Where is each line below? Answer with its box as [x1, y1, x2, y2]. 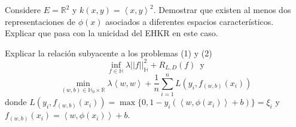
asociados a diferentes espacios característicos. [105, 15, 274, 27]
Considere [5, 4, 41, 15]
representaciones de [5, 15, 76, 27]
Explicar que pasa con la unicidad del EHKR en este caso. [5, 27, 218, 39]
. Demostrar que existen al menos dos [153, 4, 291, 15]
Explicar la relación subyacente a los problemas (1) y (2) [5, 46, 212, 59]
